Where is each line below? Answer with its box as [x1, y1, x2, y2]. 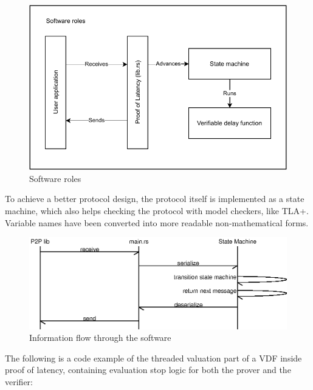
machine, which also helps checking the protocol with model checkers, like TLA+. [5, 204, 309, 217]
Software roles [29, 172, 81, 184]
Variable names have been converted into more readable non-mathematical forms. [5, 216, 309, 229]
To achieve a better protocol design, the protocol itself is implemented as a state [5, 192, 304, 205]
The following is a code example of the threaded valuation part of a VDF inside [5, 351, 302, 364]
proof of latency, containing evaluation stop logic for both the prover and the [5, 363, 291, 376]
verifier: [5, 375, 33, 388]
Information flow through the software [29, 331, 171, 344]
